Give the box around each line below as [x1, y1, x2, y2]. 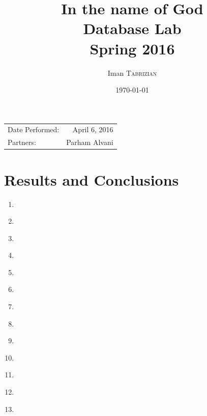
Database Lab [83, 18, 182, 39]
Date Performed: [8, 124, 60, 135]
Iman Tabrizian [107, 67, 157, 78]
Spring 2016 [90, 38, 175, 58]
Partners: [8, 137, 36, 147]
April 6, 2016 [72, 124, 113, 135]
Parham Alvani [66, 137, 113, 147]
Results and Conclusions [4, 169, 179, 190]
